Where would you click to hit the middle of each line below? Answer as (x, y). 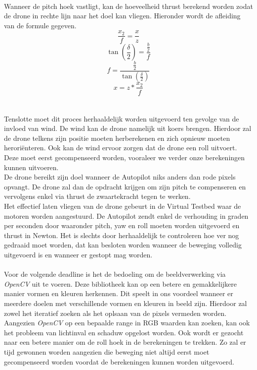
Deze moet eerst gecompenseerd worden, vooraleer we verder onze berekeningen (125, 157)
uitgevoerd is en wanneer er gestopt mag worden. (78, 254)
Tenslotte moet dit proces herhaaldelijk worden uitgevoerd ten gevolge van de (122, 118)
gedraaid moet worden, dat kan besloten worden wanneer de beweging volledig (123, 245)
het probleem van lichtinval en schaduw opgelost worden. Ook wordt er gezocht (124, 332)
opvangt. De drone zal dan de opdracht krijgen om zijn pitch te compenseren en (125, 186)
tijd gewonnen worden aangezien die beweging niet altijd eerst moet (107, 351)
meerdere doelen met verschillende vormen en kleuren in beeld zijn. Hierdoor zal (126, 303)
